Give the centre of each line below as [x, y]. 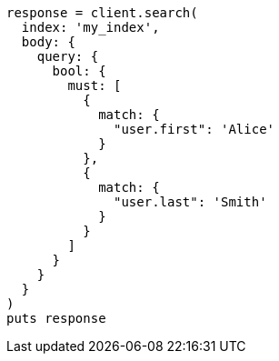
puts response [56, 318]
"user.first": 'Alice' [194, 129]
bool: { [79, 71]
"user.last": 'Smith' [190, 202]
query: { [68, 56]
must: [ [95, 85]
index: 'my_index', [90, 27]
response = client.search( [102, 13]
